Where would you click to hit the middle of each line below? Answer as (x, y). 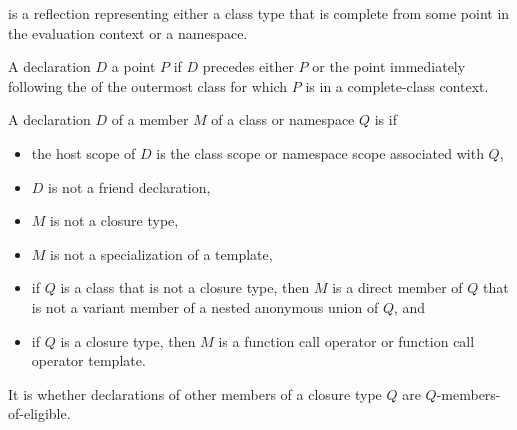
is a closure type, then (128, 340)
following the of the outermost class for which (148, 85)
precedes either (248, 66)
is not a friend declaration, (129, 186)
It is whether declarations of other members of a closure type (195, 393)
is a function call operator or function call (346, 340)
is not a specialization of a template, (161, 253)
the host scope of (83, 152)
